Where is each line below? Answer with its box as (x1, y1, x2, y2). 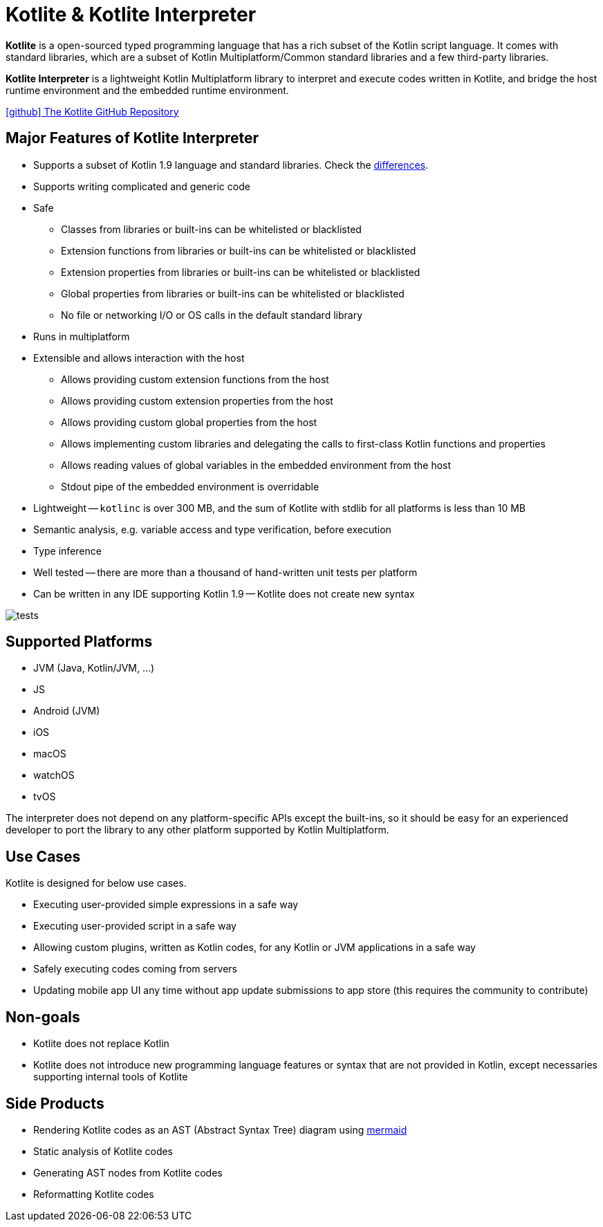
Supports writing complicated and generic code (33, 180, 250, 192)
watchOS (33, 769, 75, 782)
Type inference (33, 544, 102, 557)
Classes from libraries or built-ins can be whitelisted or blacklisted (61, 223, 362, 235)
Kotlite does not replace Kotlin (33, 1037, 169, 1050)
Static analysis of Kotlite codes (33, 1145, 174, 1157)
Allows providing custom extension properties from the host (61, 394, 333, 407)
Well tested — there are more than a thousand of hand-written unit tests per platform (33, 566, 418, 578)
